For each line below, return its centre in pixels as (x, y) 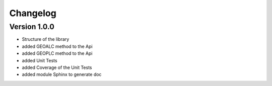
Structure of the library (46, 39)
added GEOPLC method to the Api (57, 53)
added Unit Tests (40, 60)
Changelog (33, 13)
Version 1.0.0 (32, 27)
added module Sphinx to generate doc (62, 74)
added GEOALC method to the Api (57, 46)
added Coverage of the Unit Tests (57, 67)
